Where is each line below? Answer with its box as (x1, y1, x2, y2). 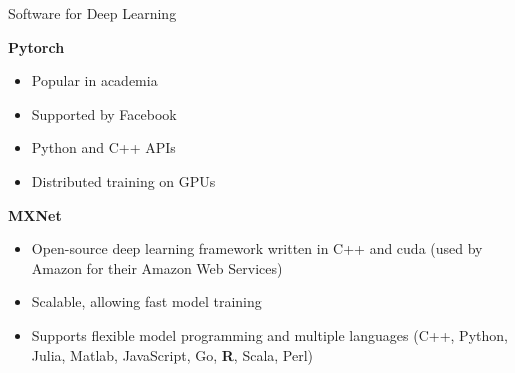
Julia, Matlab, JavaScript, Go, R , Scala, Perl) (31, 344, 314, 365)
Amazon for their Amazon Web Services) (31, 257, 283, 278)
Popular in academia (31, 70, 158, 91)
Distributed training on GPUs (31, 170, 216, 191)
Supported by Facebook (31, 103, 177, 124)
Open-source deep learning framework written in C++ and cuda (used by (31, 238, 483, 259)
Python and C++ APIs (31, 137, 176, 158)
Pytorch (8, 36, 65, 57)
